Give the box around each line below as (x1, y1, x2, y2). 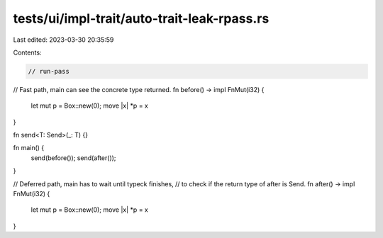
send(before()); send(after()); (30, 153, 116, 162)
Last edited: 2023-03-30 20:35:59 (13, 35, 114, 44)
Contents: (13, 48, 42, 57)
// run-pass (28, 67, 70, 75)
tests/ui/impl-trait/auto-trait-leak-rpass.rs (13, 11, 270, 26)
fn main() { (13, 144, 45, 152)
